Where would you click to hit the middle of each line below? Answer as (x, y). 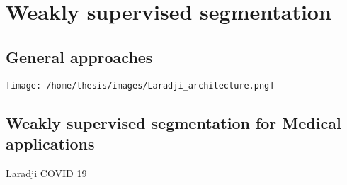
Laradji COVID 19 (46, 173)
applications (50, 144)
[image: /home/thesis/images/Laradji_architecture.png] (140, 85)
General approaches (79, 56)
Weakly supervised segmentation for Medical (173, 122)
